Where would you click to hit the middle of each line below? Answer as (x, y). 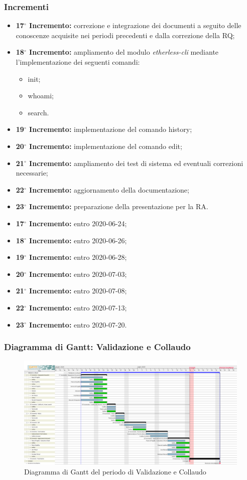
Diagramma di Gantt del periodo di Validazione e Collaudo (115, 471)
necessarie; (32, 173)
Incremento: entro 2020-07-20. (78, 324)
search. (38, 112)
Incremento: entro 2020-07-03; (78, 274)
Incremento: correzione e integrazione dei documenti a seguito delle (135, 25)
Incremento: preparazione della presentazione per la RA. (119, 206)
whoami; (41, 96)
